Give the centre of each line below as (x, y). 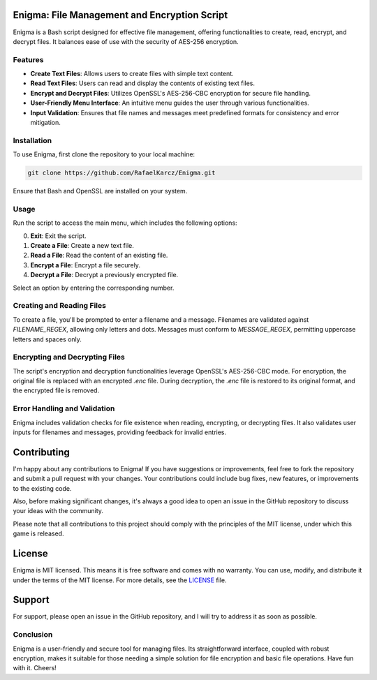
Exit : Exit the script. (58, 236)
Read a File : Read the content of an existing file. (99, 256)
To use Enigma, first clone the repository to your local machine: (104, 154)
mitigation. (45, 123)
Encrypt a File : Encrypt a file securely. (86, 265)
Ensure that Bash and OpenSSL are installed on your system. (100, 191)
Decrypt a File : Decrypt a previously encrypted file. (104, 275)
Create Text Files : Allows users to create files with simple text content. (132, 74)
